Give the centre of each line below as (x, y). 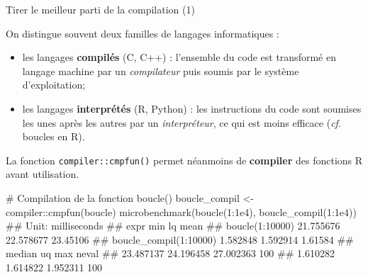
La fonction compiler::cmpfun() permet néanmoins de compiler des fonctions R (184, 160)
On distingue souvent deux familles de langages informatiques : (143, 33)
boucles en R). (54, 136)
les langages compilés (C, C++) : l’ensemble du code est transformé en (179, 57)
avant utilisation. (43, 174)
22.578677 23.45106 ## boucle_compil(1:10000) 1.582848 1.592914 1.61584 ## (180, 239)
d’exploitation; (54, 85)
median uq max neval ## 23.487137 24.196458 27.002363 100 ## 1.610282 (170, 253)
